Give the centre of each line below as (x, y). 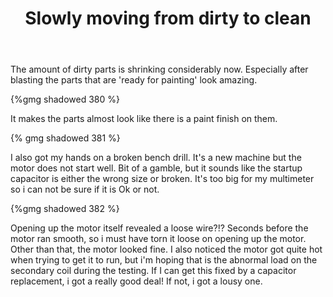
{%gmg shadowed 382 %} (65, 209)
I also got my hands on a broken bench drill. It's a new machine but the (156, 158)
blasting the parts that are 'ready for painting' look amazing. (134, 80)
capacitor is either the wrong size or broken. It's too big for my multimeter (162, 179)
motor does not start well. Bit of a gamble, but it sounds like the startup (156, 168)
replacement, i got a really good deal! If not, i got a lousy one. (136, 281)
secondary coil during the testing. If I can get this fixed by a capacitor (153, 271)
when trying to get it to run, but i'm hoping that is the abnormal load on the (164, 260)
